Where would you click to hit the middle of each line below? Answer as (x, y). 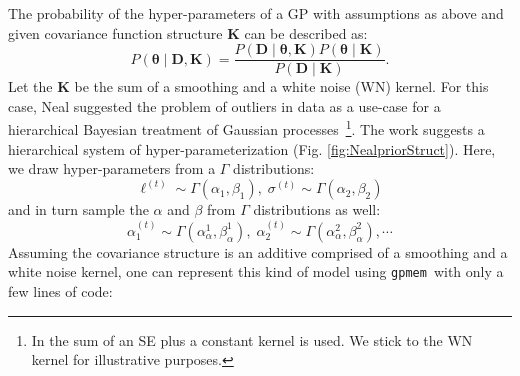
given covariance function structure (115, 32)
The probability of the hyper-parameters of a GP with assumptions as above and (256, 13)
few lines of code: (60, 290)
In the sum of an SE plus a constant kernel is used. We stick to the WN (252, 339)
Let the (30, 86)
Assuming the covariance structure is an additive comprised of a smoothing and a (258, 251)
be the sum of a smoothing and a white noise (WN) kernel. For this (281, 86)
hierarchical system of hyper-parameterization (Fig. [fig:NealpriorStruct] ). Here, (252, 148)
